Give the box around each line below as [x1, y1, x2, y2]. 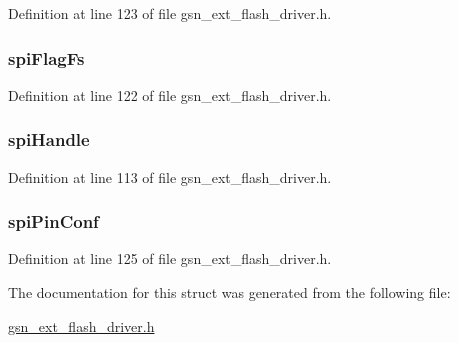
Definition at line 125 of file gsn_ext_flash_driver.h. [8, 248, 332, 269]
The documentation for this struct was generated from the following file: [8, 282, 451, 303]
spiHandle [8, 127, 90, 152]
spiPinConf [8, 209, 99, 234]
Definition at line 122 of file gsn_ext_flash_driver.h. [8, 84, 332, 105]
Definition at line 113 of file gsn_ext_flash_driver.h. [8, 166, 332, 187]
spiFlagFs [8, 45, 85, 70]
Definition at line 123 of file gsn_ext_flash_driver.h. [8, 3, 332, 23]
